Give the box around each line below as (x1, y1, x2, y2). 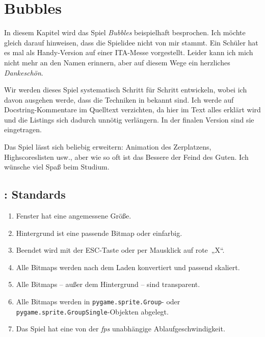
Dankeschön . (4, 67, 43, 78)
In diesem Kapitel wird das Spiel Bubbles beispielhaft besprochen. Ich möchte (4, 27, 246, 38)
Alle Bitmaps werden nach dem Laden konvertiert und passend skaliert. (16, 261, 240, 272)
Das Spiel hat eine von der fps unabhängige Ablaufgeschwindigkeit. (16, 323, 225, 334)
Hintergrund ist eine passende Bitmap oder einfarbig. (16, 227, 182, 238)
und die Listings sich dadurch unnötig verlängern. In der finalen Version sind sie (4, 114, 254, 125)
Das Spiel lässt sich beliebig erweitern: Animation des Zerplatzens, (4, 141, 211, 152)
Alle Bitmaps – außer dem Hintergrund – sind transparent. (16, 279, 200, 290)
